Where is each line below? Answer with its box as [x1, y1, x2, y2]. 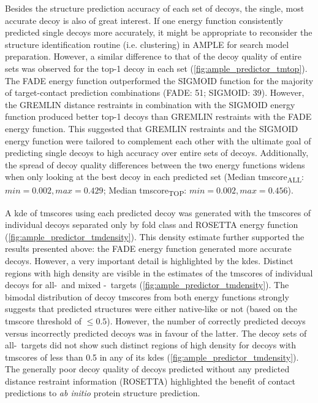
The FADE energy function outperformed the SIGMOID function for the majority [5, 74, 314, 87]
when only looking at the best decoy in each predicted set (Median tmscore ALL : [5, 170, 304, 185]
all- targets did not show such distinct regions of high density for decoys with [5, 338, 297, 351]
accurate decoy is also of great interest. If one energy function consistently [5, 14, 283, 26]
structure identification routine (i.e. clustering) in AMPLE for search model [5, 37, 289, 50]
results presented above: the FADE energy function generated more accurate [5, 242, 292, 255]
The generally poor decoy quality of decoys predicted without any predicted [5, 362, 290, 375]
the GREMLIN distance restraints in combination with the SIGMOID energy [5, 98, 295, 111]
